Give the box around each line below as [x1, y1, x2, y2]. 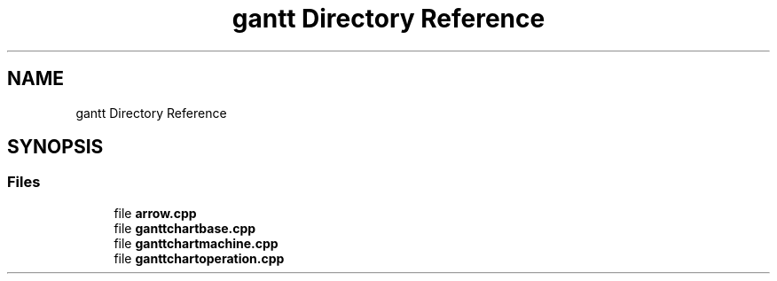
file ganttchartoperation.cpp [114, 250, 285, 266]
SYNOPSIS [7, 136, 104, 159]
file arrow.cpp [114, 205, 197, 221]
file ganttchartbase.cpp [114, 220, 256, 236]
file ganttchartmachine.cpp [114, 235, 279, 251]
